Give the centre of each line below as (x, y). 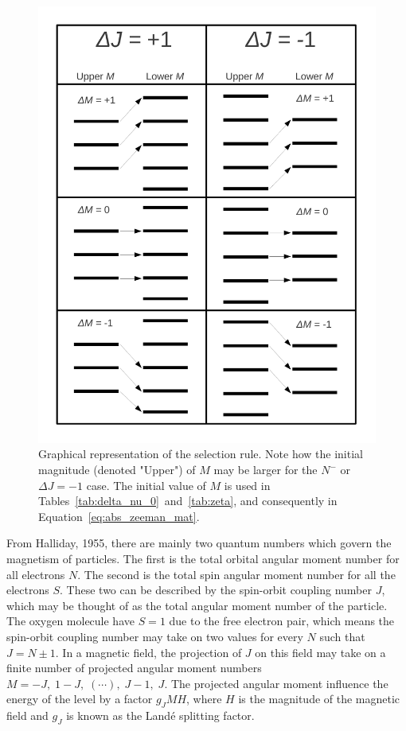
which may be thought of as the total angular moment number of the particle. (197, 605)
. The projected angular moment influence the (276, 683)
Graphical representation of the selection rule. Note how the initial (201, 454)
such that (342, 637)
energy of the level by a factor (80, 699)
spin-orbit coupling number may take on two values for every (155, 637)
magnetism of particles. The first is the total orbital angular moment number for (203, 559)
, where (204, 699)
